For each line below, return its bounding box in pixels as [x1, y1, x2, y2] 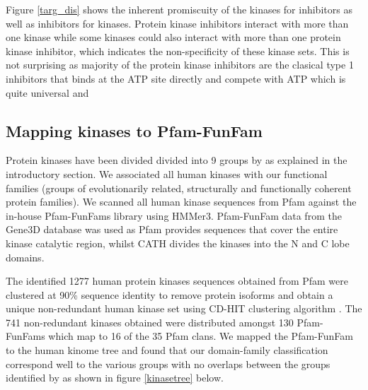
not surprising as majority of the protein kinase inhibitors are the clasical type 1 [6, 57, 354, 72]
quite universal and [6, 85, 89, 100]
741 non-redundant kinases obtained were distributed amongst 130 [6, 314, 294, 329]
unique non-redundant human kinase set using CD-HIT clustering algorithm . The [6, 301, 362, 316]
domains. [6, 249, 45, 264]
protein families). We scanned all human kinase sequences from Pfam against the [6, 194, 357, 209]
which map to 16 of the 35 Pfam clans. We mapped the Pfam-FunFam [48, 329, 353, 343]
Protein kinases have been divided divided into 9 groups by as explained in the [6, 153, 347, 167]
